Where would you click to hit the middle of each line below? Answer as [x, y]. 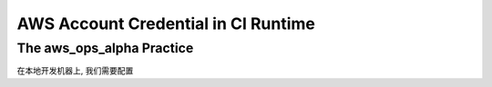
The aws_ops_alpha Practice [105, 48]
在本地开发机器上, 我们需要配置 [75, 71]
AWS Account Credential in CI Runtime [166, 24]
